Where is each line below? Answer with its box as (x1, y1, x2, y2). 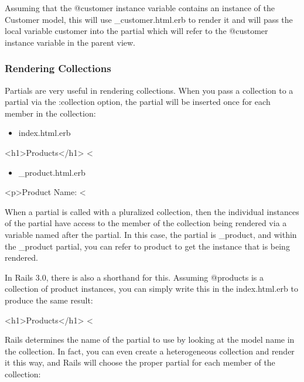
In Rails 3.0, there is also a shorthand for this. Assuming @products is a (5, 271, 264, 283)
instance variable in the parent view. (5, 36, 135, 48)
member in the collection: (5, 107, 96, 119)
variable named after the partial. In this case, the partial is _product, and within (5, 228, 297, 240)
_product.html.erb (18, 166, 86, 178)
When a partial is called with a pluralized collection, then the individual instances (5, 205, 299, 217)
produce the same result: (5, 294, 93, 306)
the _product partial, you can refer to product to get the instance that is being (5, 240, 290, 252)
